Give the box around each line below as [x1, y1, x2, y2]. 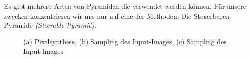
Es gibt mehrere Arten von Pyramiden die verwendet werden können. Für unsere [4, 1, 247, 11]
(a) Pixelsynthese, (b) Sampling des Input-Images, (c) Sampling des [23, 36, 227, 46]
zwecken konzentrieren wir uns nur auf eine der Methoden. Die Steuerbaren [4, 10, 229, 20]
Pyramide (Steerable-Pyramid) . [4, 20, 97, 30]
